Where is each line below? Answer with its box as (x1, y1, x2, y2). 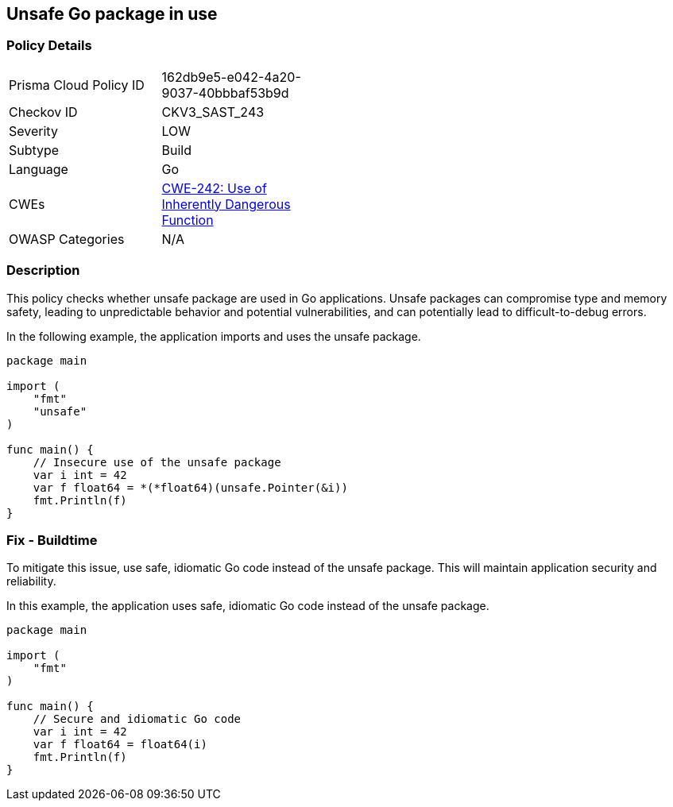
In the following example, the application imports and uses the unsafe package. (6, 329, 421, 343)
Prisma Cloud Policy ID (9, 76, 145, 93)
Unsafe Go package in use (6, 4, 218, 24)
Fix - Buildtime (6, 531, 98, 548)
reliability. (6, 574, 56, 589)
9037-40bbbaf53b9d (161, 84, 289, 101)
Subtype (9, 141, 60, 158)
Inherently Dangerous (161, 195, 291, 212)
